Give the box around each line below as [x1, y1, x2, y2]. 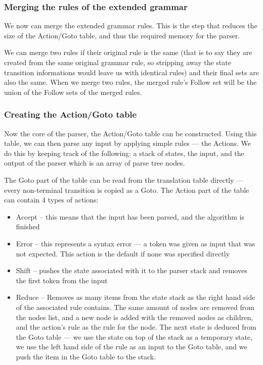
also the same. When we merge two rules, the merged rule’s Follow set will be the [4, 77, 257, 87]
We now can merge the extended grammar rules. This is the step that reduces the [4, 20, 257, 31]
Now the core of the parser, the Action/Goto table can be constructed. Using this [4, 128, 257, 138]
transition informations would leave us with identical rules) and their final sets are [4, 67, 259, 77]
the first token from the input [16, 275, 108, 285]
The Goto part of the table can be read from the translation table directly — [4, 174, 244, 185]
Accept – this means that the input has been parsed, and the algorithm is [16, 211, 244, 222]
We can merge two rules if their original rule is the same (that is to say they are [4, 47, 252, 58]
